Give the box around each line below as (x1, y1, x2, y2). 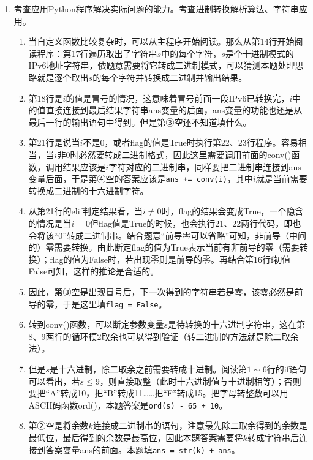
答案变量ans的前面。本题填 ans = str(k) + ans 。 (45, 443, 240, 456)
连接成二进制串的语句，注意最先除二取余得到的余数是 (92, 419, 307, 432)
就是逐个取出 (37, 70, 89, 83)
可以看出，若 (28, 374, 80, 387)
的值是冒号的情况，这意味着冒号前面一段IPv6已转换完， (66, 91, 290, 104)
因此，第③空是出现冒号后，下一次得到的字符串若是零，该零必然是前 (28, 285, 303, 298)
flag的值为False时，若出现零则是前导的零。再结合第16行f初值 (50, 252, 291, 265)
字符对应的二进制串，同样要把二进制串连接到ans (108, 160, 301, 173)
